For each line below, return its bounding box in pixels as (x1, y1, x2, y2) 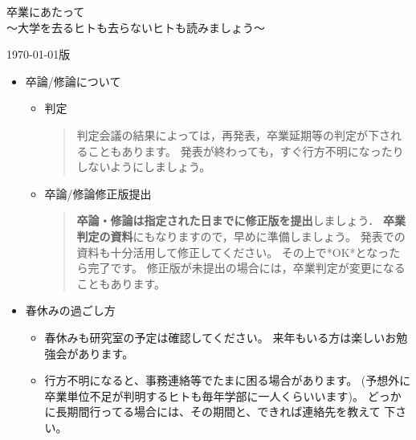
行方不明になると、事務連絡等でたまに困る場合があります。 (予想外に (44, 372, 411, 389)
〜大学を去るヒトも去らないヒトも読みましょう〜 (6, 18, 265, 35)
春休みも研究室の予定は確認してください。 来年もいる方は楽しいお (44, 328, 397, 345)
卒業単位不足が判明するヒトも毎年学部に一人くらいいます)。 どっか (44, 387, 402, 404)
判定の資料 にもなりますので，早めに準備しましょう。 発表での (76, 227, 406, 244)
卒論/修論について (25, 72, 121, 89)
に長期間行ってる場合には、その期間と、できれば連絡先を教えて (44, 403, 381, 420)
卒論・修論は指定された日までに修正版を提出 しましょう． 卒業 (76, 212, 406, 229)
